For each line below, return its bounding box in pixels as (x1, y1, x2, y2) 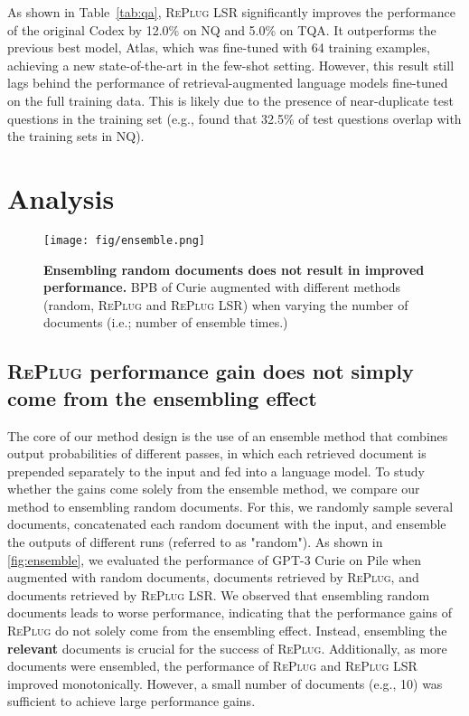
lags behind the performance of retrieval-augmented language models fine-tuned (7, 73, 448, 92)
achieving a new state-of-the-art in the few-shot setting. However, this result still (7, 55, 455, 74)
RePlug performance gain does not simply (7, 357, 414, 385)
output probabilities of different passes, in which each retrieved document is (7, 444, 427, 463)
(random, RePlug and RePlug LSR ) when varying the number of (43, 295, 408, 314)
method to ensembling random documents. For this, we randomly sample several (7, 496, 454, 515)
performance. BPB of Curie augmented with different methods (43, 278, 401, 297)
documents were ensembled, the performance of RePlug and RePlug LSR (7, 656, 417, 675)
